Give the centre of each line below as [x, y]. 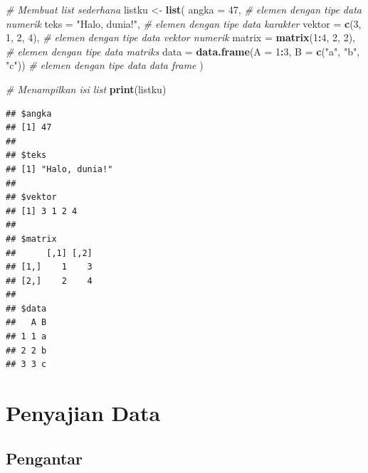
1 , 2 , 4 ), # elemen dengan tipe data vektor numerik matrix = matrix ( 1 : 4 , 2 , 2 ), [180, 37]
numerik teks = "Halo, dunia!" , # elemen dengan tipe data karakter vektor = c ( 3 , [184, 23]
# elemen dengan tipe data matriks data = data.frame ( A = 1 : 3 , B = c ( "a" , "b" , [183, 51]
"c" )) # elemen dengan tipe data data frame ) [105, 65]
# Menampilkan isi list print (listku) [86, 89]
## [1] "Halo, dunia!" [59, 169]
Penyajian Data [83, 413]
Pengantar [44, 458]
